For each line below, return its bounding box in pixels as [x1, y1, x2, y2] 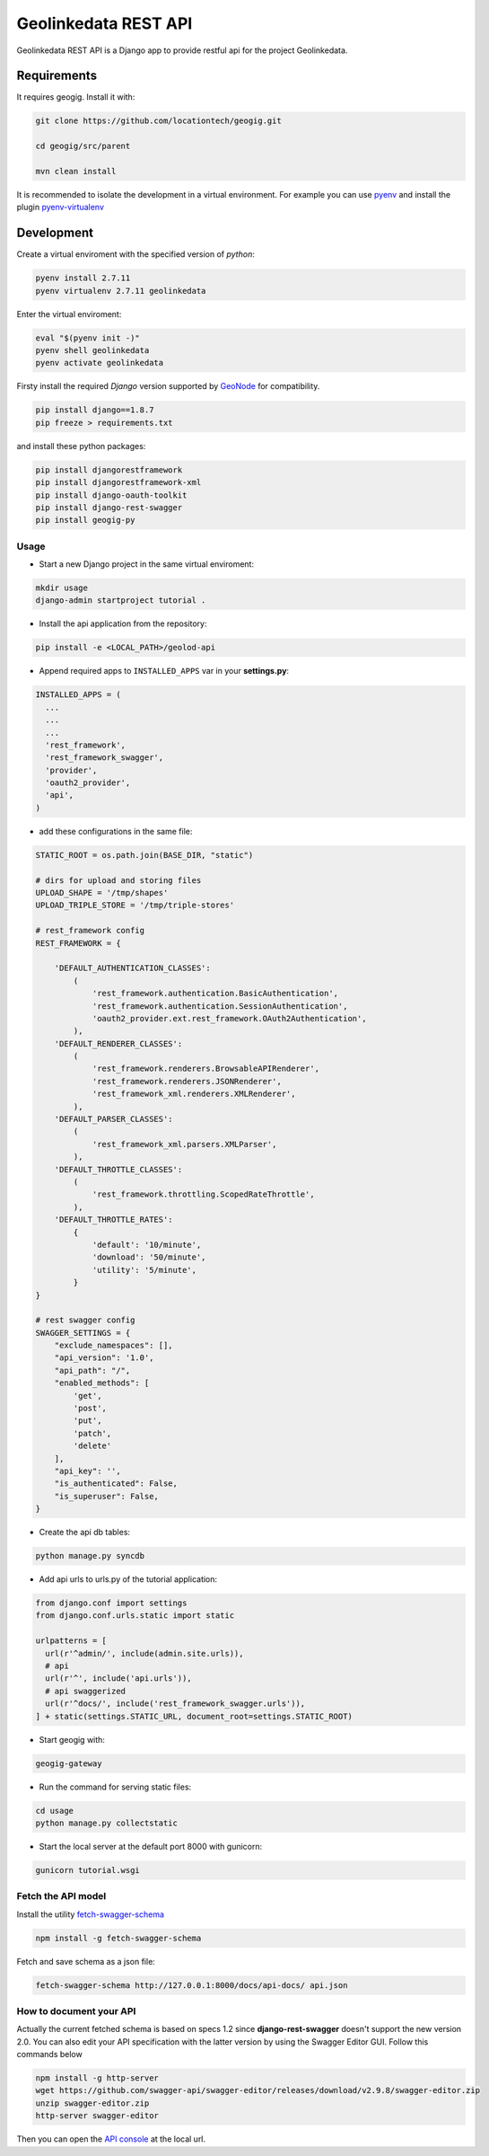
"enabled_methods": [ [54, 1378, 150, 1388]
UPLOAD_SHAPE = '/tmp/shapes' [35, 888, 169, 897]
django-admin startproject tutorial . [35, 596, 206, 605]
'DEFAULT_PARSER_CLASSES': [54, 1114, 174, 1125]
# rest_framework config [35, 925, 145, 936]
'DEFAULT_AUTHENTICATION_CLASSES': [54, 963, 211, 974]
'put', [73, 1416, 102, 1426]
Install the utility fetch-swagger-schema [16, 1909, 165, 1920]
